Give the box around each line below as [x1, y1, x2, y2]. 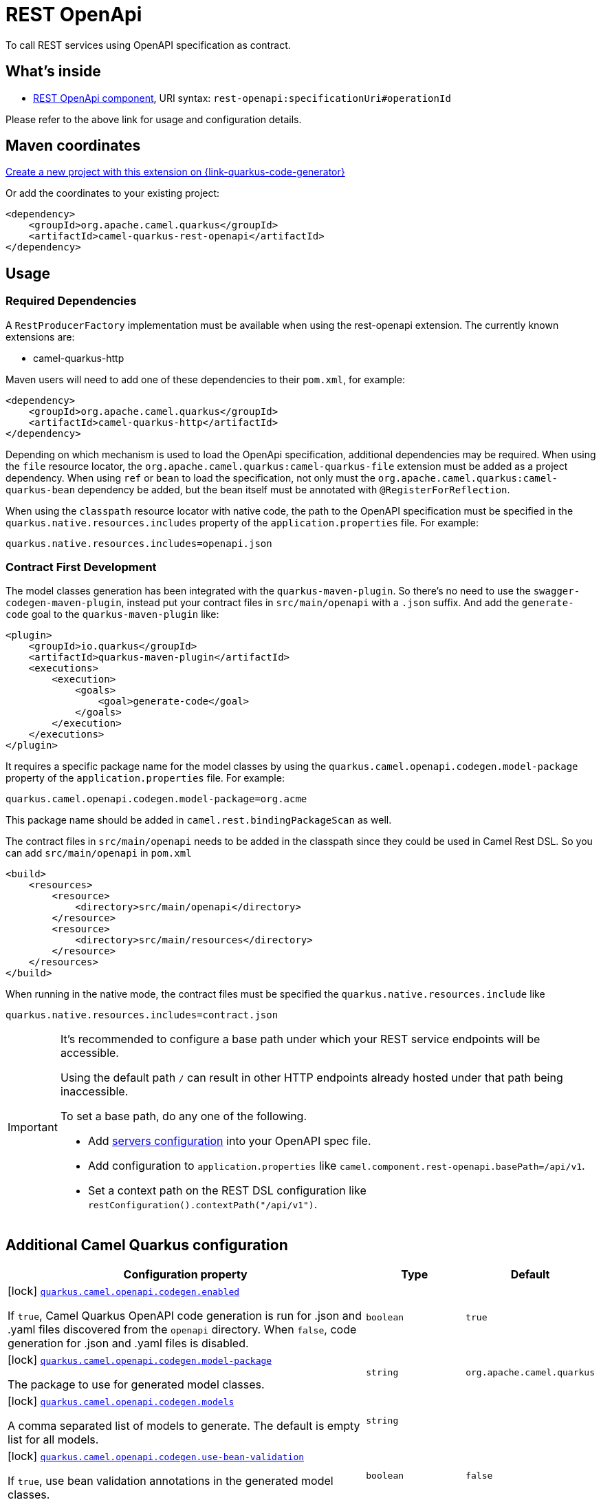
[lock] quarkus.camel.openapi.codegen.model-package [8, 1353, 272, 1367]
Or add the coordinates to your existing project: [6, 187, 220, 200]
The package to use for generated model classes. [8, 1378, 265, 1392]
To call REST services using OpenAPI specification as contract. [6, 39, 291, 51]
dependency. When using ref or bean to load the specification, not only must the [6, 471, 375, 484]
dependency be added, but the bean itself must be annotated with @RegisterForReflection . [78, 483, 510, 495]
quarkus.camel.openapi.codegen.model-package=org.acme [6, 793, 307, 805]
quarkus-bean [6, 484, 76, 495]
